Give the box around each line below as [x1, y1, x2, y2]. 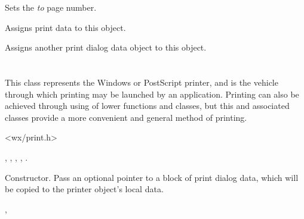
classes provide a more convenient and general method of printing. [5, 111, 247, 123]
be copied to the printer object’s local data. [5, 183, 164, 195]
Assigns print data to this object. [5, 21, 126, 33]
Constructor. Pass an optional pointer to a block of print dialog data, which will [5, 171, 299, 183]
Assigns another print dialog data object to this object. [5, 41, 207, 54]
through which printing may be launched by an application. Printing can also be [5, 87, 299, 100]
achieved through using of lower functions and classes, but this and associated [5, 99, 290, 112]
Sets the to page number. [5, 1, 97, 13]
